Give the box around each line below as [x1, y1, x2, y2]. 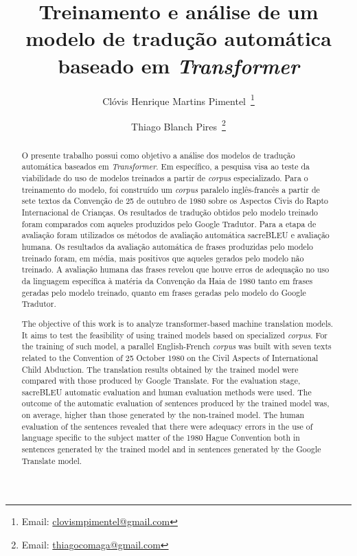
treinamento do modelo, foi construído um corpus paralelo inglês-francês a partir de [21, 183, 320, 195]
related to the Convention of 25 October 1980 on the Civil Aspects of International [21, 351, 319, 363]
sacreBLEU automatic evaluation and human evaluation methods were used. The [21, 386, 312, 397]
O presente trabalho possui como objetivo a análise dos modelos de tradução [21, 149, 295, 161]
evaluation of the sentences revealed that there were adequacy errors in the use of [21, 420, 313, 432]
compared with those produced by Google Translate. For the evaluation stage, [21, 375, 301, 386]
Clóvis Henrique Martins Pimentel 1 [102, 91, 255, 108]
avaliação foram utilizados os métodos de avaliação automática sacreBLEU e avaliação [21, 229, 330, 241]
